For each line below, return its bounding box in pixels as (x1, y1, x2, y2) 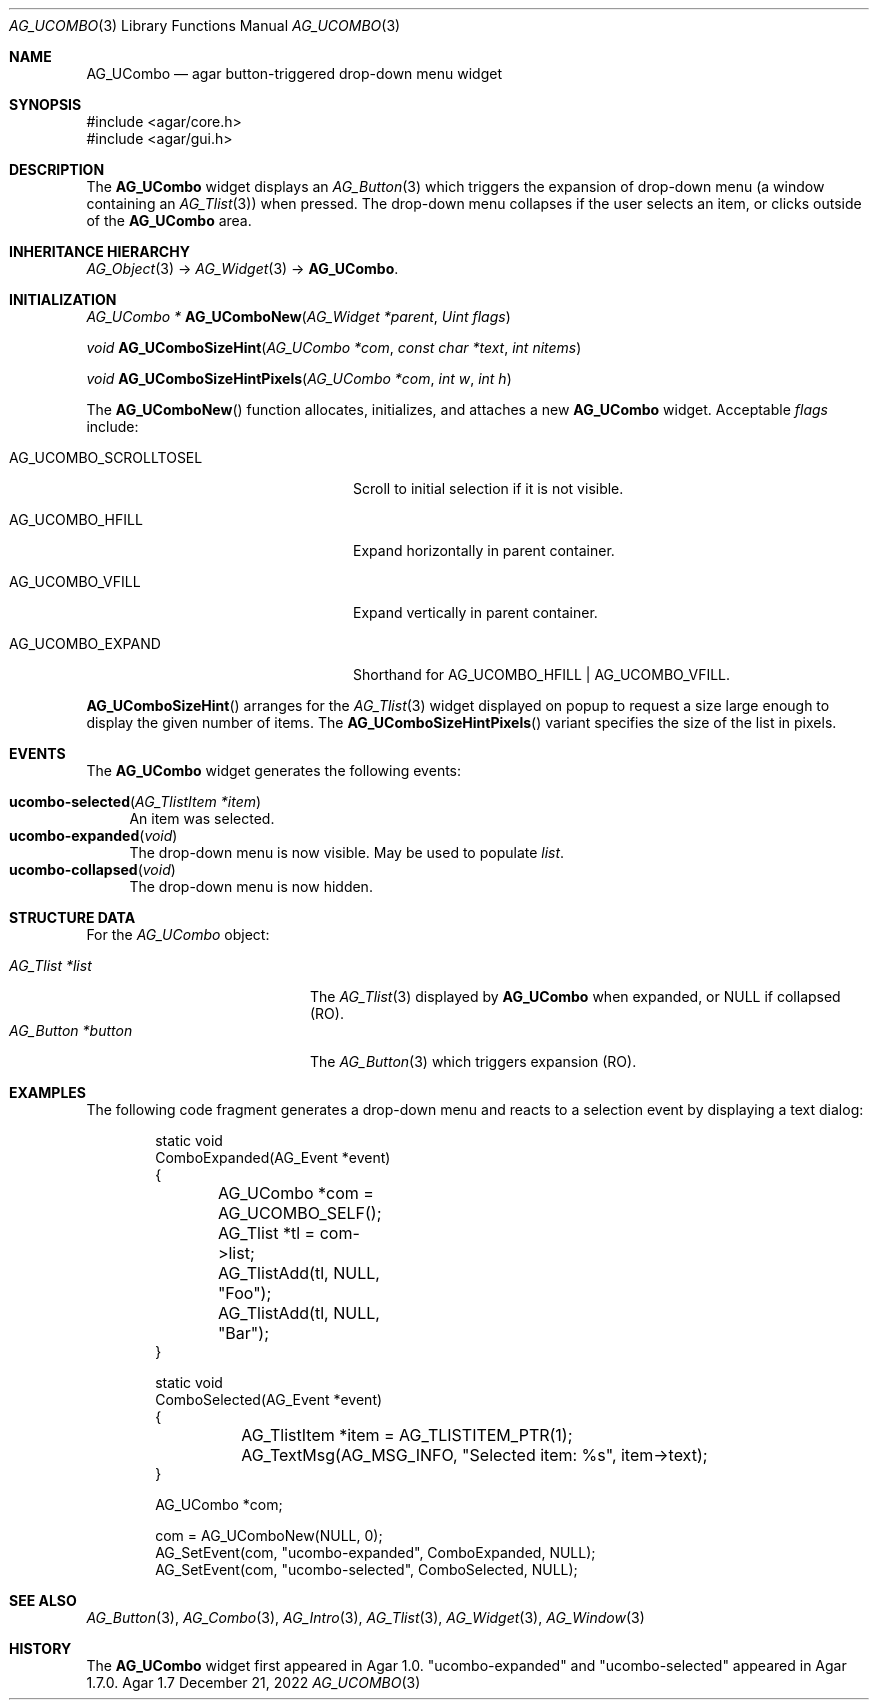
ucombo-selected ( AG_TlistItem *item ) (9, 793, 262, 810)
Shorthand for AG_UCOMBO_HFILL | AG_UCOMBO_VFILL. (353, 666, 731, 683)
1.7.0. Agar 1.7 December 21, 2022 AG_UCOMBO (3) (86, 1674, 421, 1691)
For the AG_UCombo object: (86, 926, 270, 943)
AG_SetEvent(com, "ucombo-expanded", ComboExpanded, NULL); (155, 1544, 596, 1561)
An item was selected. (129, 810, 275, 827)
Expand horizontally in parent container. (353, 542, 615, 559)
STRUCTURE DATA (9, 909, 136, 926)
